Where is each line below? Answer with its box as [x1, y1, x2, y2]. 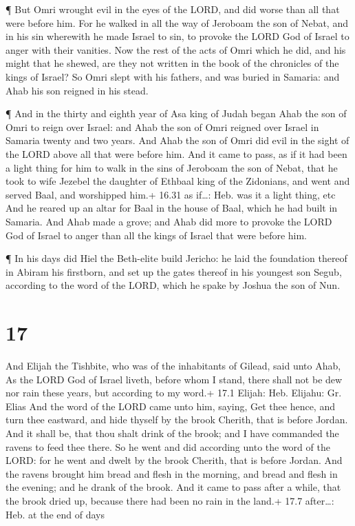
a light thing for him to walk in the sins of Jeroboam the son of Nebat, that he [6, 160, 338, 174]
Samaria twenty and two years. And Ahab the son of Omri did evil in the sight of [6, 133, 349, 148]
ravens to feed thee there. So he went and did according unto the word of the [6, 439, 330, 454]
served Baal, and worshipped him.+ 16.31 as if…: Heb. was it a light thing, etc [6, 187, 336, 201]
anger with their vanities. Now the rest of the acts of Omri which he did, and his [6, 42, 346, 57]
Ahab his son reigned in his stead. [6, 83, 149, 97]
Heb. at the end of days [6, 507, 105, 521]
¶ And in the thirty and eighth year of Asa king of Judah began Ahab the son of [6, 106, 347, 121]
